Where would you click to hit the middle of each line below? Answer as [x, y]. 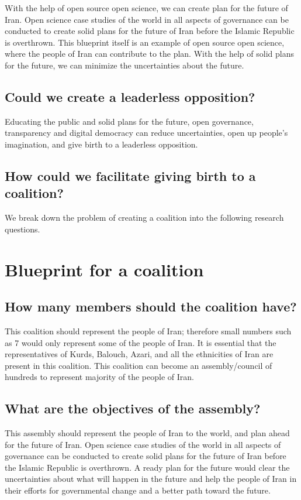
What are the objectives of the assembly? [133, 408]
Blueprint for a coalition [104, 269]
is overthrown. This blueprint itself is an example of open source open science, [145, 42]
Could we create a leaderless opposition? [130, 96]
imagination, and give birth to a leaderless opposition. [101, 144]
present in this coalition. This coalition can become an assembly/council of [139, 365]
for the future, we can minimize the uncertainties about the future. [124, 65]
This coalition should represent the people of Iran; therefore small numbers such [148, 331]
